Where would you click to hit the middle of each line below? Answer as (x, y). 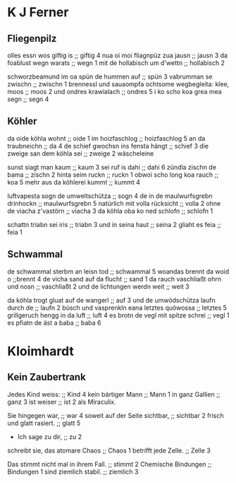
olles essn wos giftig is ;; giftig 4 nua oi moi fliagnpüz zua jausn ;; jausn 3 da (117, 55)
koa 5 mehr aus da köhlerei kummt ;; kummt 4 (74, 182)
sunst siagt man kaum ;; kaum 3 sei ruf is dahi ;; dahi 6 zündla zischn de (112, 167)
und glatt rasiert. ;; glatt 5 (44, 423)
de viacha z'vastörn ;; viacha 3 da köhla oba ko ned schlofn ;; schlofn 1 (110, 211)
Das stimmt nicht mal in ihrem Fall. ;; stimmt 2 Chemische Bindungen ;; (110, 464)
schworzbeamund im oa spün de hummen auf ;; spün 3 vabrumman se (110, 76)
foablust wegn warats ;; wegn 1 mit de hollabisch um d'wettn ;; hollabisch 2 (116, 63)
